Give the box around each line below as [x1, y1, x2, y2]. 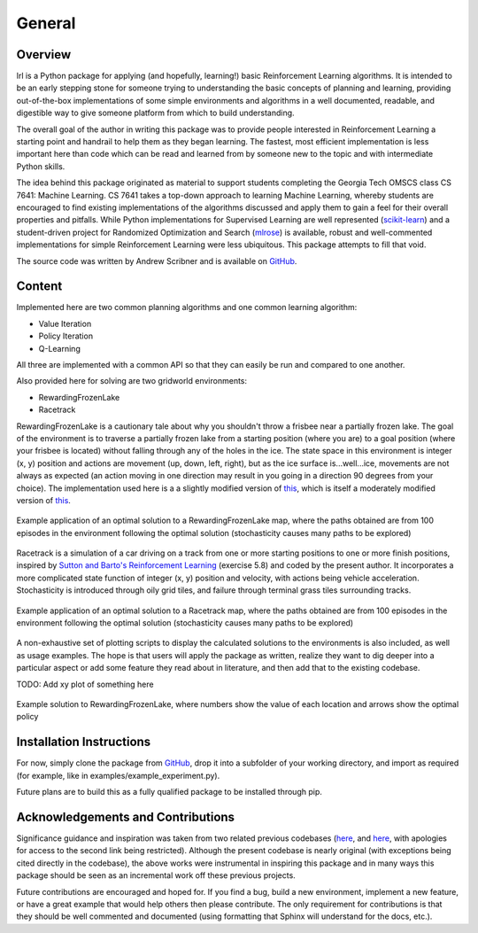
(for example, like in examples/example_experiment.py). [16, 770, 220, 781]
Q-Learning [38, 343, 81, 354]
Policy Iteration [38, 330, 93, 341]
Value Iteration [38, 318, 92, 329]
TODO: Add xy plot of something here [16, 679, 154, 689]
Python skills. [16, 160, 66, 172]
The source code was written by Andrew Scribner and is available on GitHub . [16, 255, 297, 266]
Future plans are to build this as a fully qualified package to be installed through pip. [16, 787, 323, 797]
